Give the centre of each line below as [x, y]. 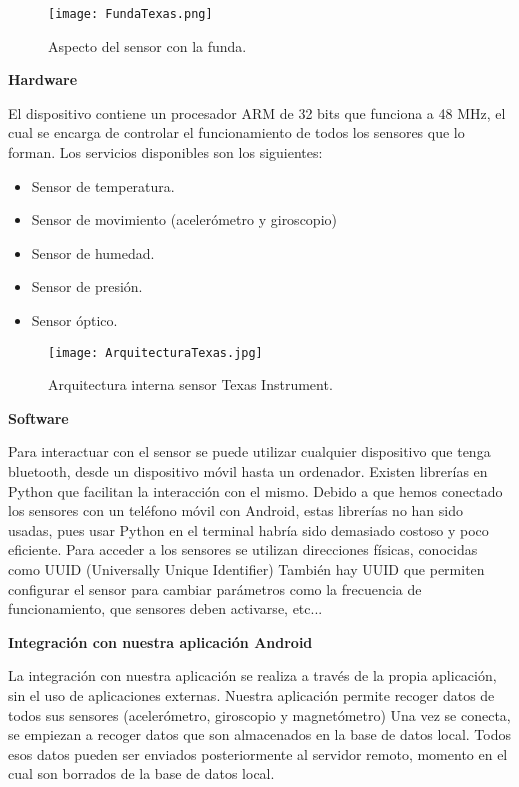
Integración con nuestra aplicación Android [160, 641]
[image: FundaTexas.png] [130, 14]
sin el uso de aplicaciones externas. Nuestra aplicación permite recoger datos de [251, 694]
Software [38, 417]
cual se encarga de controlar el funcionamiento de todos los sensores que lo [236, 132]
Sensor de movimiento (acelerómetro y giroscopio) [184, 219]
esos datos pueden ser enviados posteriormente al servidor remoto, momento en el [258, 753]
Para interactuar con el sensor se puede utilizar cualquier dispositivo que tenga [249, 451]
